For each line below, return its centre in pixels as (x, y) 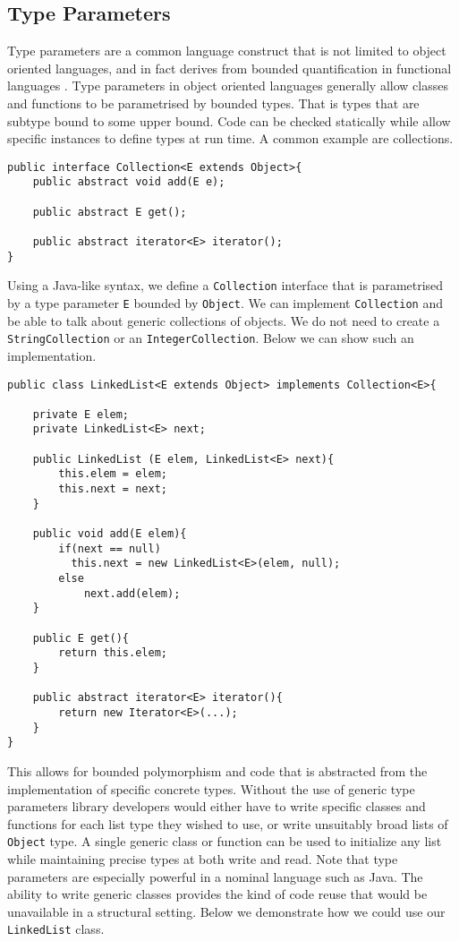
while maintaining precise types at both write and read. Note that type (203, 858)
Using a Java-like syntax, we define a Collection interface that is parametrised (225, 285)
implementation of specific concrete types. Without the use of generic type (211, 788)
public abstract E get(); (110, 212)
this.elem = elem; (113, 474)
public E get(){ (81, 638)
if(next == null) (110, 548)
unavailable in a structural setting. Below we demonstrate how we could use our (226, 911)
